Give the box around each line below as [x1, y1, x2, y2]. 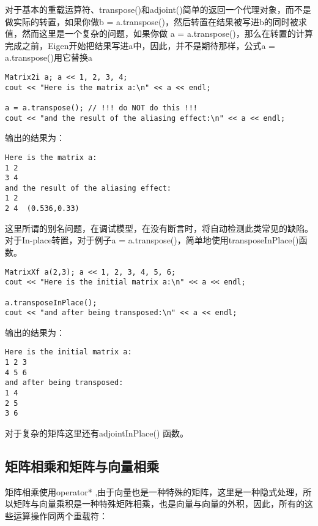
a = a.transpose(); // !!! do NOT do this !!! [5, 103, 198, 112]
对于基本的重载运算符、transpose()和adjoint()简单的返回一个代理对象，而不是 [5, 3, 311, 15]
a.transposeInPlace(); [5, 298, 97, 307]
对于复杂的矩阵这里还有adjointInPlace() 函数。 [5, 427, 189, 440]
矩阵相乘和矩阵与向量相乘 [5, 457, 159, 476]
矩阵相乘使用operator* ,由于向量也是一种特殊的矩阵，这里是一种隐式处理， [5, 485, 303, 498]
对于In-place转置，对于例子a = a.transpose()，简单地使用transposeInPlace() [5, 234, 299, 246]
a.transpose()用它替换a [5, 51, 92, 64]
